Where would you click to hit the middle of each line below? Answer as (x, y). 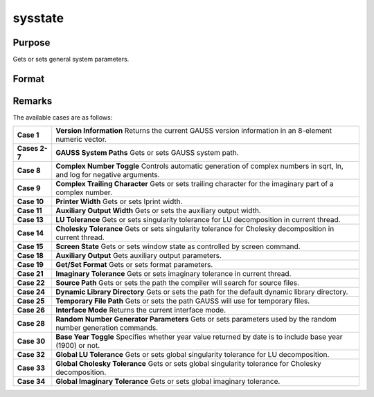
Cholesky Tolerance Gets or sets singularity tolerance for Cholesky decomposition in (195, 229)
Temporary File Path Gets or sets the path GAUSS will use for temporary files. (183, 301)
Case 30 (31, 341)
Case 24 (31, 292)
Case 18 (30, 256)
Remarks (33, 101)
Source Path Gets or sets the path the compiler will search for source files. (177, 283)
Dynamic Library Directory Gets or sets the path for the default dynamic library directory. (202, 292)
